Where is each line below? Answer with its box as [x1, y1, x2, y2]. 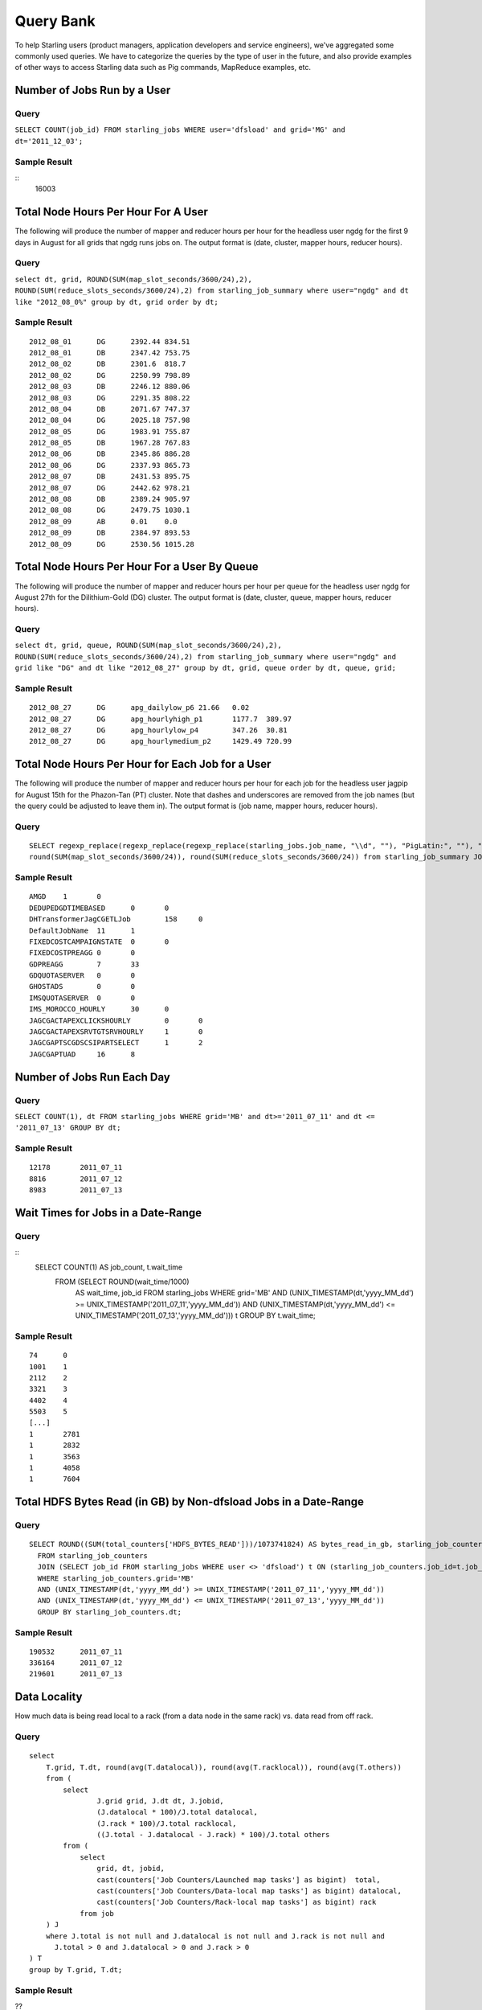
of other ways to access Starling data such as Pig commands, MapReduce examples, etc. [14, 63, 312, 72]
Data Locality [14, 1690, 83, 1704]
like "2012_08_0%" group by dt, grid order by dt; [14, 297, 219, 306]
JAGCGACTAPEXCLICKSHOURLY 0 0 [29, 1015, 203, 1025]
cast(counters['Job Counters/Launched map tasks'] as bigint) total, [96, 1875, 381, 1885]
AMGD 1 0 [29, 892, 102, 901]
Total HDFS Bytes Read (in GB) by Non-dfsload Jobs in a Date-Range [14, 1495, 365, 1509]
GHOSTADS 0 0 [29, 982, 136, 991]
